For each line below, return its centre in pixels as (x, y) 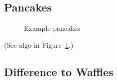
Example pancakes (52, 28)
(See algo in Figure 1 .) (39, 44)
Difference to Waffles (59, 71)
